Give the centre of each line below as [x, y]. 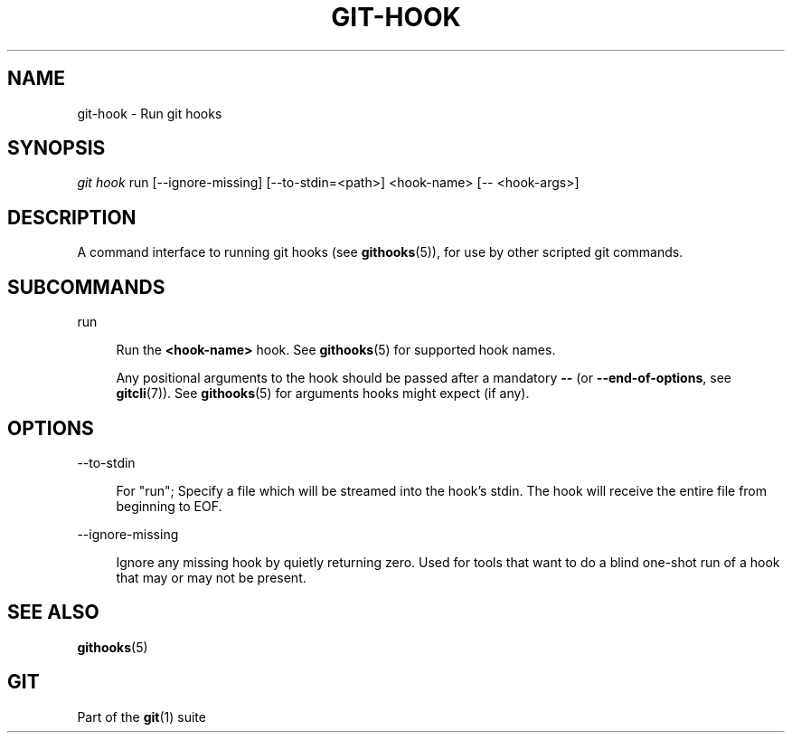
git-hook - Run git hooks [150, 113]
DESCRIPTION [72, 217]
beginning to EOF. [169, 506]
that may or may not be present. [211, 577]
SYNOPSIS [57, 148]
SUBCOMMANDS [86, 287]
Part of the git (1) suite [141, 716]
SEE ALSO [53, 612]
